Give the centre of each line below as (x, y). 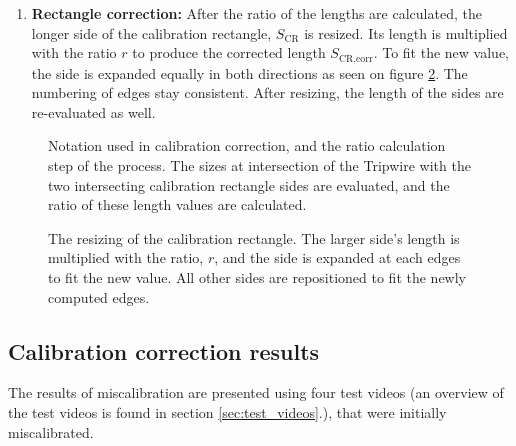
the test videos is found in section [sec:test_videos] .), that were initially (227, 411)
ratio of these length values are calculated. (177, 204)
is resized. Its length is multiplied (406, 32)
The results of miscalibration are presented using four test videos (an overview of (256, 392)
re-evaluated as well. (93, 111)
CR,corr (355, 58)
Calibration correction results (164, 350)
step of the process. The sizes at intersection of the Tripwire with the (259, 165)
